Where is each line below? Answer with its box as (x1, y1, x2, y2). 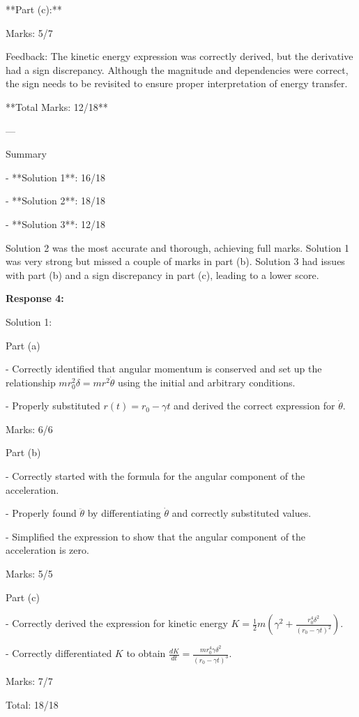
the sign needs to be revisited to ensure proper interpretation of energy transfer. (6, 76, 348, 91)
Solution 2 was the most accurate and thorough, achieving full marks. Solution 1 (6, 240, 350, 255)
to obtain (126, 646, 166, 661)
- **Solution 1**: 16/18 (6, 169, 106, 184)
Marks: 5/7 (6, 25, 53, 40)
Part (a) (6, 338, 40, 352)
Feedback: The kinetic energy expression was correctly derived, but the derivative (6, 49, 353, 63)
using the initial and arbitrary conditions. (118, 375, 296, 389)
